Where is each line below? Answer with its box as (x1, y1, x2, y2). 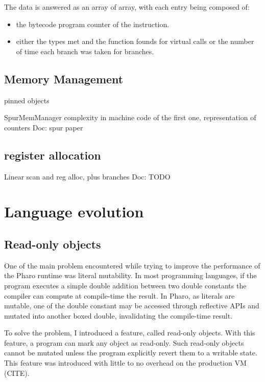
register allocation (4, 147, 101, 163)
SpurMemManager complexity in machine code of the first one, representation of (4, 112, 256, 123)
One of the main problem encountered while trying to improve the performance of (4, 260, 260, 271)
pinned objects (4, 95, 50, 105)
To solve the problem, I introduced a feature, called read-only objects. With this (4, 327, 255, 338)
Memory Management (4, 71, 124, 86)
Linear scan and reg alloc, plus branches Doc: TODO (4, 171, 171, 182)
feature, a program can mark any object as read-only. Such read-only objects (4, 337, 244, 348)
